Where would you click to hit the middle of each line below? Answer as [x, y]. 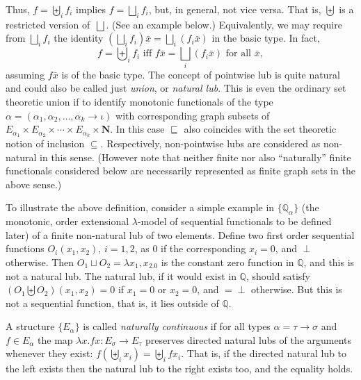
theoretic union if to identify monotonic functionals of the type [139, 101]
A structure [30, 326]
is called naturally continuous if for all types [177, 326]
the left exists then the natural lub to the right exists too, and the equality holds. [179, 369]
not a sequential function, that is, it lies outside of [112, 303]
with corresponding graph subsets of [193, 115]
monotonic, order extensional [67, 221]
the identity [79, 38]
